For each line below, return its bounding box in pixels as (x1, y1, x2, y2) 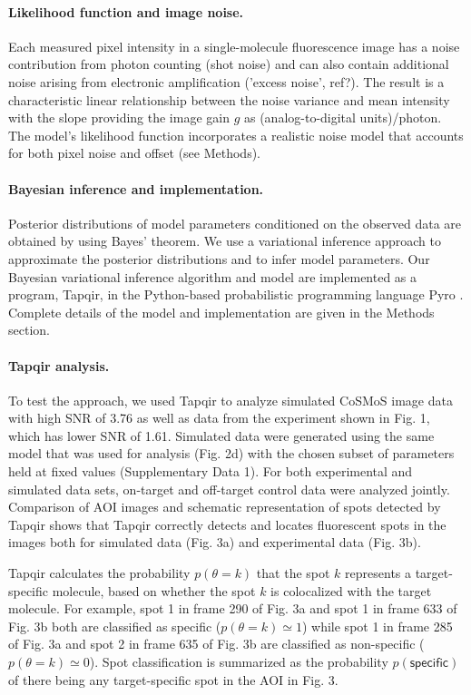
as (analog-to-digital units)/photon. (243, 108, 442, 127)
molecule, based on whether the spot (52, 581, 256, 600)
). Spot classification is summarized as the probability (89, 652, 388, 671)
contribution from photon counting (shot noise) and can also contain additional (8, 54, 449, 73)
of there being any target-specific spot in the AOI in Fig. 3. (8, 670, 339, 689)
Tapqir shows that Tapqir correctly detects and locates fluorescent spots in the (8, 514, 446, 533)
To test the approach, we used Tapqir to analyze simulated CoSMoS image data (8, 390, 453, 409)
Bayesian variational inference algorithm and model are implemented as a (8, 267, 417, 286)
